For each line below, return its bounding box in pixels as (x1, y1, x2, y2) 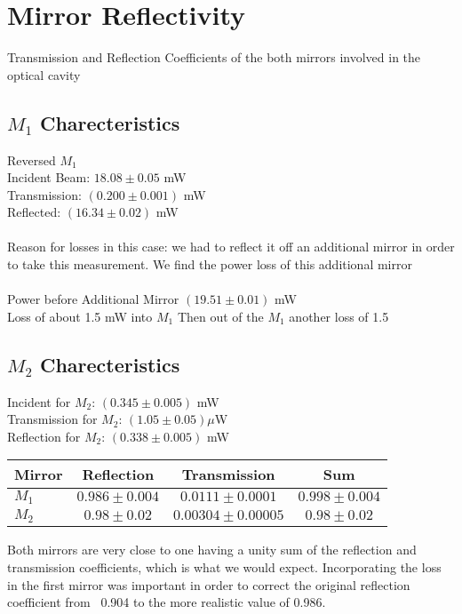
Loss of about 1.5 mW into (7, 307, 153, 325)
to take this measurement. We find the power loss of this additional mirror (7, 255, 412, 274)
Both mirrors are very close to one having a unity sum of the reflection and (7, 540, 417, 559)
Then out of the (177, 307, 264, 325)
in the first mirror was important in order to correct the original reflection (7, 575, 410, 594)
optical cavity (7, 65, 81, 84)
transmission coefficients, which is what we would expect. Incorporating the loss (7, 557, 442, 576)
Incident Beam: (7, 168, 91, 187)
